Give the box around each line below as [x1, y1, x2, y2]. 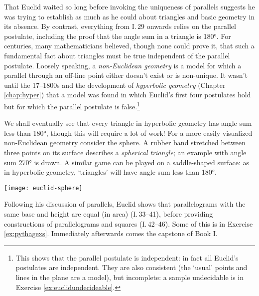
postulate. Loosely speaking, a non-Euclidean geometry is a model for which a [4, 60, 242, 70]
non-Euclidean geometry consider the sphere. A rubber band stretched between [4, 137, 246, 148]
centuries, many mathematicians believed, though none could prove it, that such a [4, 40, 255, 51]
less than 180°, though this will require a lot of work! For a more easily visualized [4, 127, 253, 138]
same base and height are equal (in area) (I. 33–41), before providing [4, 209, 213, 219]
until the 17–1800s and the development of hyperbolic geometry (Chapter [4, 79, 226, 90]
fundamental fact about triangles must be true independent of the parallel [4, 50, 230, 60]
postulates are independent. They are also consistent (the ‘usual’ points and [15, 262, 248, 273]
